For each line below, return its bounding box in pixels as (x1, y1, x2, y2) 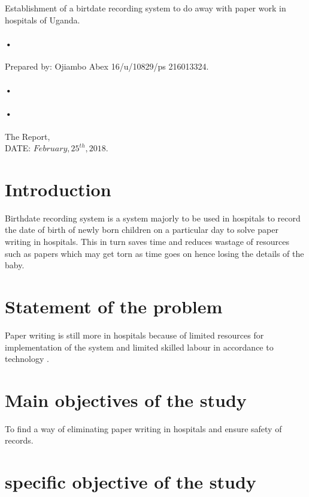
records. (5, 434, 34, 447)
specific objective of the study (5, 469, 256, 494)
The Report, (5, 130, 50, 142)
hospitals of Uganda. (5, 13, 80, 26)
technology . (5, 352, 49, 365)
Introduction (5, 176, 111, 201)
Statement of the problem (5, 294, 223, 319)
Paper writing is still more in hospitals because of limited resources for (5, 328, 264, 341)
